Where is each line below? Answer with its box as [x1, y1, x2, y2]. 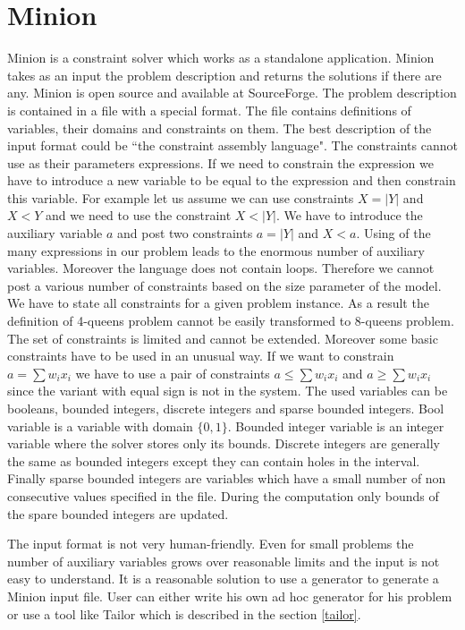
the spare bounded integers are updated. [7, 504, 229, 523]
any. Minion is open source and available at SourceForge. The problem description [7, 83, 457, 102]
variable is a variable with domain [7, 416, 193, 435]
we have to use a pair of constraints [75, 363, 270, 382]
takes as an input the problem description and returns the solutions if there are [7, 65, 442, 84]
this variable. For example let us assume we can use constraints [7, 188, 354, 207]
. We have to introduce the [275, 206, 423, 225]
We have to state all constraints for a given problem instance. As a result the [7, 294, 429, 312]
